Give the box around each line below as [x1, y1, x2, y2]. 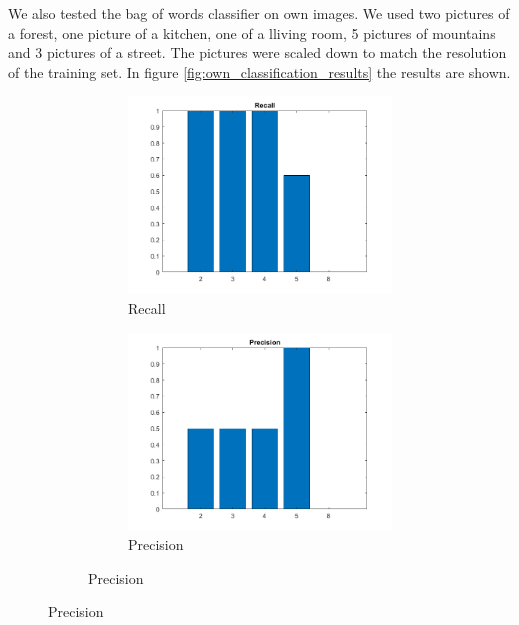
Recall [128, 297, 166, 318]
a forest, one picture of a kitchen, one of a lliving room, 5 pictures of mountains [8, 22, 496, 43]
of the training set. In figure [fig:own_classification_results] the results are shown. [8, 61, 511, 82]
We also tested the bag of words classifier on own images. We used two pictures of [8, 3, 510, 23]
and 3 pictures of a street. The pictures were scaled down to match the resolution [8, 42, 507, 63]
